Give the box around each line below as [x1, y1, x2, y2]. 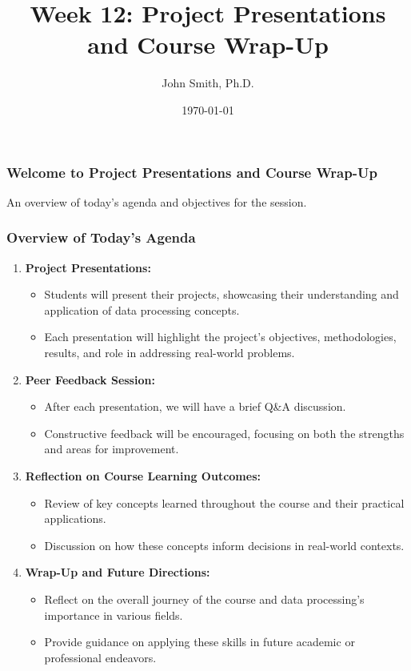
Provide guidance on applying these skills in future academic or [44, 633, 355, 650]
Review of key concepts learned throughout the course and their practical [44, 494, 405, 511]
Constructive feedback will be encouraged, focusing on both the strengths [44, 424, 405, 441]
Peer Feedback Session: [25, 371, 155, 388]
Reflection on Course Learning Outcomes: [25, 467, 261, 484]
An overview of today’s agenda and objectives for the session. [6, 193, 307, 210]
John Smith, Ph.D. [162, 74, 254, 91]
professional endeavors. [44, 649, 157, 665]
